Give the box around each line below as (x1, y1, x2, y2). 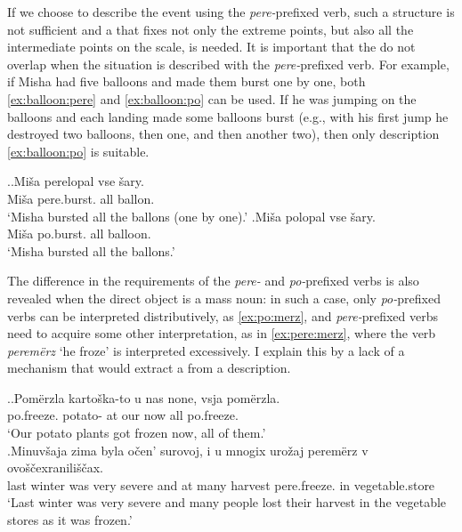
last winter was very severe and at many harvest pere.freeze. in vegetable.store (7, 475, 435, 494)
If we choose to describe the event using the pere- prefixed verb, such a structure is (7, 3, 455, 20)
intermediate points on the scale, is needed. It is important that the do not (7, 37, 416, 56)
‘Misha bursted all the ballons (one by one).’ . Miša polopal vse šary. (7, 206, 376, 225)
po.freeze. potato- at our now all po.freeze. (7, 406, 239, 424)
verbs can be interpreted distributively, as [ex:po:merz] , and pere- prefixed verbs (7, 306, 439, 325)
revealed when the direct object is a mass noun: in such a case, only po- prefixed (7, 288, 441, 307)
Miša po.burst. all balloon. (7, 224, 151, 243)
